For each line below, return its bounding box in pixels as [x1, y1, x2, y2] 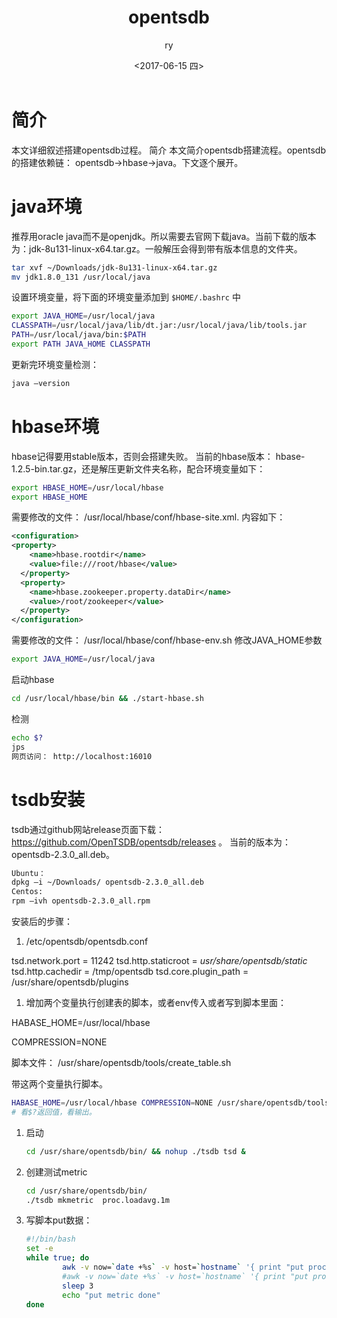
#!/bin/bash [25, 1234, 76, 1245]
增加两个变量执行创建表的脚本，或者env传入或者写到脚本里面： [25, 997, 287, 1008]
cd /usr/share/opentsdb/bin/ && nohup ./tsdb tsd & [25, 1146, 246, 1156]
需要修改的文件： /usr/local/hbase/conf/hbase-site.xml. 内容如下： [11, 511, 286, 523]
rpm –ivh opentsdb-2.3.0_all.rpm [11, 896, 151, 906]
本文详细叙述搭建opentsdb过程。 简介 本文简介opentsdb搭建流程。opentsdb [11, 144, 327, 156]
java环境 [11, 195, 83, 218]
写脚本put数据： [25, 1214, 93, 1226]
